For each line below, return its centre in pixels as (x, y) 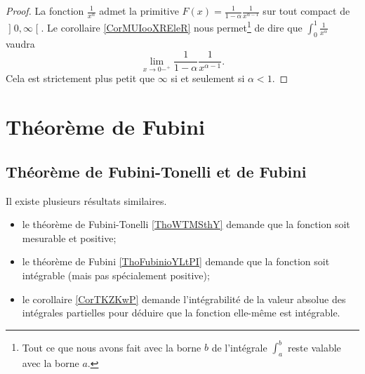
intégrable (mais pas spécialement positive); (116, 275)
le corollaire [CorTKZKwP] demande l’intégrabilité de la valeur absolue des (184, 299)
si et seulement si (208, 78)
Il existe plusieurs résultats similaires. (86, 200)
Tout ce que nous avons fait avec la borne (112, 347)
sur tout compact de (306, 11)
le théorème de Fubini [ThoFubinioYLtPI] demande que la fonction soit (176, 261)
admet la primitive (139, 11)
